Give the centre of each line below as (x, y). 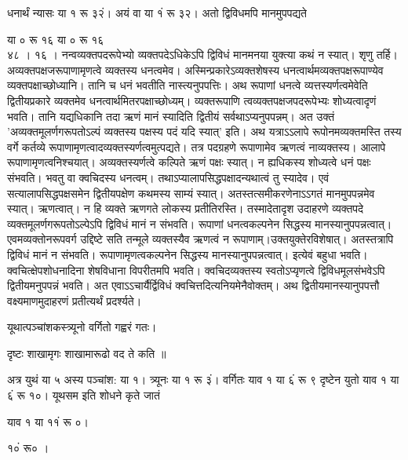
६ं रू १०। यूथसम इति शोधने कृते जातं (84, 395)
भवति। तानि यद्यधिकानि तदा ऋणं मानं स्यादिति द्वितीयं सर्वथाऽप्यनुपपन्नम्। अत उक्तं (171, 116)
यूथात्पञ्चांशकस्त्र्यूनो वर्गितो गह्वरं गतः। (82, 327)
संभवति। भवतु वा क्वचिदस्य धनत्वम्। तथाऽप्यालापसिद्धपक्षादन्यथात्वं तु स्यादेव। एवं (168, 177)
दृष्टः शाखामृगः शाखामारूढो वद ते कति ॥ (87, 353)
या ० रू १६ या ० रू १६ (56, 39)
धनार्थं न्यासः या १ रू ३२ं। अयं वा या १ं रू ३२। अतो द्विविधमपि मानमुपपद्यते (157, 13)
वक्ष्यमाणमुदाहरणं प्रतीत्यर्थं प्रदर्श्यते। (75, 300)
